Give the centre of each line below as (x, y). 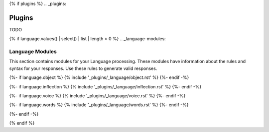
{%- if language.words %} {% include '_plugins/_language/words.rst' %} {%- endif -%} (99, 105)
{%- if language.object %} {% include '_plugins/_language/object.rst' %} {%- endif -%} (99, 77)
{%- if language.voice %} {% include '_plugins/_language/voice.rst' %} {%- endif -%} (97, 96)
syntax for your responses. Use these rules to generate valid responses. (83, 68)
